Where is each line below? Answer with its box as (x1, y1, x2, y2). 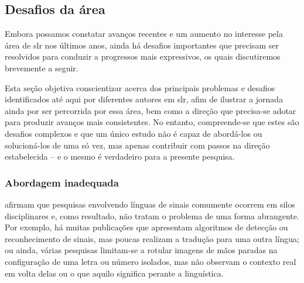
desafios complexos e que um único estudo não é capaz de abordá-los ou (5, 127, 262, 139)
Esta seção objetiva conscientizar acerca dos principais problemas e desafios (5, 81, 275, 94)
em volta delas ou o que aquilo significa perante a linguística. (5, 267, 224, 279)
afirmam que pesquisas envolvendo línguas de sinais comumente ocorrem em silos (5, 198, 295, 210)
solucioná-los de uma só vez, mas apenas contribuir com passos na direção (5, 139, 270, 151)
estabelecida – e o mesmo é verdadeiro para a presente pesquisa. (5, 150, 235, 163)
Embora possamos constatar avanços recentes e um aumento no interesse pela (5, 27, 283, 40)
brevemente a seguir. (5, 61, 78, 74)
